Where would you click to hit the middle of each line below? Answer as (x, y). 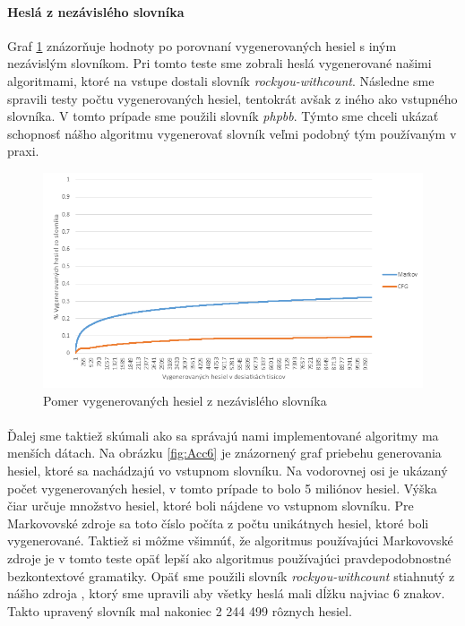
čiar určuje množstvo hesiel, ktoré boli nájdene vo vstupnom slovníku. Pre (211, 506)
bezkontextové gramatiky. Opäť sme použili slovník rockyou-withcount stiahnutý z (231, 575)
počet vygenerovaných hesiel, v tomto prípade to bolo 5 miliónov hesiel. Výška (222, 488)
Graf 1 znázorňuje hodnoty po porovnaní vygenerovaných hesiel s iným (202, 45)
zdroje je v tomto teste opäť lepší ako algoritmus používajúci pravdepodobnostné (229, 557)
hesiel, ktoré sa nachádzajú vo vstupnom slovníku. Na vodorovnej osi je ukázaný (228, 470)
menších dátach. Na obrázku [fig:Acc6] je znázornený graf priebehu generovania (224, 453)
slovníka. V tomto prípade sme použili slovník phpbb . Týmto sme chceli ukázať (223, 116)
